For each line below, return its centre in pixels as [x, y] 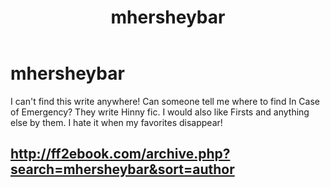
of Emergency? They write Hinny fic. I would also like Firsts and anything [160, 112]
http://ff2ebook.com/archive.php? [120, 154]
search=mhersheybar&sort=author [122, 169]
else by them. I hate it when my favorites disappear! [116, 122]
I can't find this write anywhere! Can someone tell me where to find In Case [165, 101]
